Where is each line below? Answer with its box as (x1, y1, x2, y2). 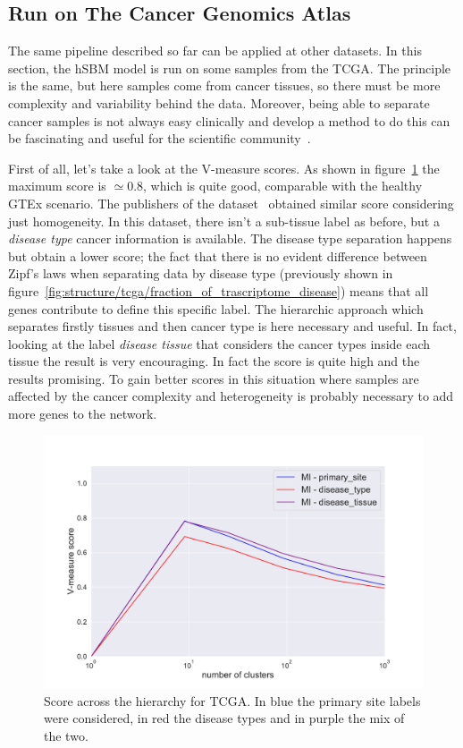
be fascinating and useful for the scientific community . (8, 129, 311, 148)
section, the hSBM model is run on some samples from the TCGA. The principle (8, 58, 451, 77)
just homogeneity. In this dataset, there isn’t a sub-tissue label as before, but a (8, 211, 440, 230)
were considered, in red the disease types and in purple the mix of (44, 709, 405, 727)
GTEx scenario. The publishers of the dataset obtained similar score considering (8, 193, 454, 212)
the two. (44, 726, 88, 744)
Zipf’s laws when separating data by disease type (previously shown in (8, 264, 393, 283)
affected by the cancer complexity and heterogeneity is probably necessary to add (8, 387, 454, 405)
